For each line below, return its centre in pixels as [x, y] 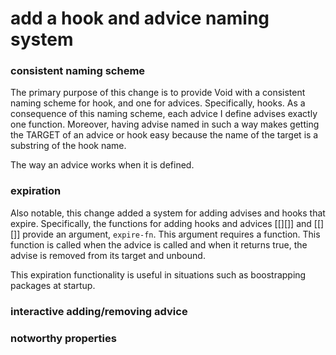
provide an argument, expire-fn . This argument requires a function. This [171, 234]
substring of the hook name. [68, 146]
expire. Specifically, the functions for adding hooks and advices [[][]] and [161, 223]
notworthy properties [63, 338]
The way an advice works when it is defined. [102, 165]
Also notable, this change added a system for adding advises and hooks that [168, 213]
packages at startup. [53, 285]
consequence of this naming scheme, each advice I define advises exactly [164, 114]
